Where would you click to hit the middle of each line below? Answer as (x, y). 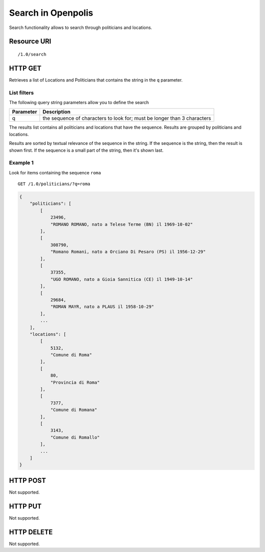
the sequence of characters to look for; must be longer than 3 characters (127, 118)
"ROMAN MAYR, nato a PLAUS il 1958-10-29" (102, 307)
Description (56, 112)
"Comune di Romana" (74, 410)
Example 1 (21, 163)
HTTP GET (25, 68)
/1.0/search (32, 54)
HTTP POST (27, 481)
